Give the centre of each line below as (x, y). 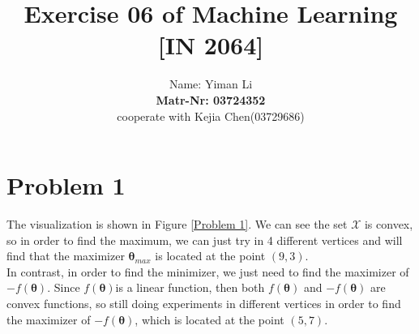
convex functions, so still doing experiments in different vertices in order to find (204, 303)
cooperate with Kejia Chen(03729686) (211, 116)
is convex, (389, 224)
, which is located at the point (209, 319)
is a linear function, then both (190, 287)
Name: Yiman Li (211, 84)
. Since (64, 287)
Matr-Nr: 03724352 (211, 99)
